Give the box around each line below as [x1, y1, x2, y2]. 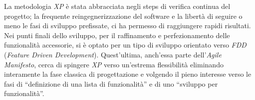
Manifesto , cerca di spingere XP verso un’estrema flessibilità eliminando [4, 59, 224, 69]
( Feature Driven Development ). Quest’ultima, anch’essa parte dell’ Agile [4, 49, 222, 59]
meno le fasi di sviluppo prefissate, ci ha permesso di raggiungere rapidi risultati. [4, 20, 251, 31]
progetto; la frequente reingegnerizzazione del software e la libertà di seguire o [4, 10, 243, 21]
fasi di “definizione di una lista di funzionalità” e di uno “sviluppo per [4, 78, 218, 89]
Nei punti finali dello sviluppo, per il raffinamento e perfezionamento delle [4, 30, 230, 40]
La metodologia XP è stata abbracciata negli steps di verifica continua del [4, 1, 231, 11]
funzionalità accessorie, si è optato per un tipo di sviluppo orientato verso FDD [4, 40, 247, 50]
